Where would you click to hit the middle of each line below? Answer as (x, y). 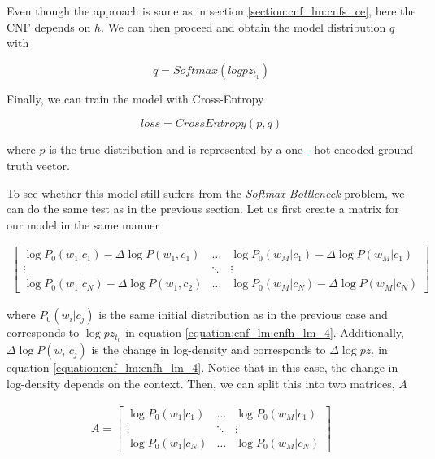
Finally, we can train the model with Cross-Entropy (135, 98)
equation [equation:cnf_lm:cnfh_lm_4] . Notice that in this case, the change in (202, 367)
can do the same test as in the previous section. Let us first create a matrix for (203, 209)
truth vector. (38, 165)
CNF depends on (49, 26)
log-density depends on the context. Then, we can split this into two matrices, (201, 383)
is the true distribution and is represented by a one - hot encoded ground (231, 149)
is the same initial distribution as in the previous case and (243, 315)
